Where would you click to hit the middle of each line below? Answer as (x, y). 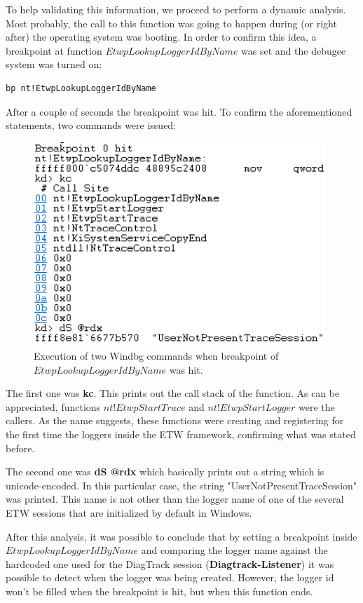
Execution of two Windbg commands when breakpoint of (156, 356)
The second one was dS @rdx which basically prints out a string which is (165, 472)
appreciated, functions (53, 406)
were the (317, 406)
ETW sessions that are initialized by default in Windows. (129, 512)
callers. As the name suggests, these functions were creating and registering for (175, 420)
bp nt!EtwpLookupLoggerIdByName (81, 88)
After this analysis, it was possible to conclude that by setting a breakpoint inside (181, 536)
